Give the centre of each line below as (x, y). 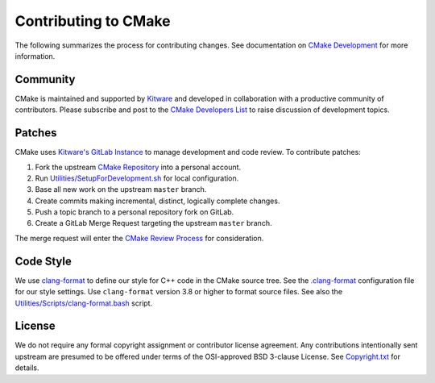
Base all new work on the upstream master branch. (121, 189)
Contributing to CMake (93, 21)
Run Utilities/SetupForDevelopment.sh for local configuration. (137, 178)
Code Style (43, 261)
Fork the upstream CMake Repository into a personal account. (138, 167)
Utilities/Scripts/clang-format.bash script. (84, 303)
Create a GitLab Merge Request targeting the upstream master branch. (153, 223)
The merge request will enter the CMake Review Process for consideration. (139, 238)
